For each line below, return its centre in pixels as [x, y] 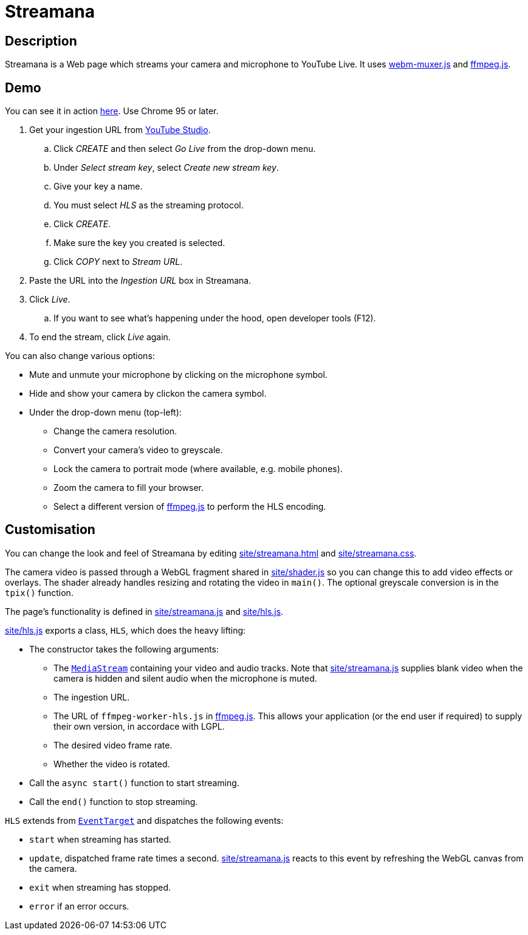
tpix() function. [39, 592]
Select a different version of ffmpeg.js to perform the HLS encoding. [190, 507]
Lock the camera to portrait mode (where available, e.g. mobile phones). [198, 469]
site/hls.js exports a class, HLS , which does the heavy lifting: [125, 630]
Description [41, 41]
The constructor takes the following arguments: [124, 649]
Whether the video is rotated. [112, 764]
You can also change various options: [80, 356]
